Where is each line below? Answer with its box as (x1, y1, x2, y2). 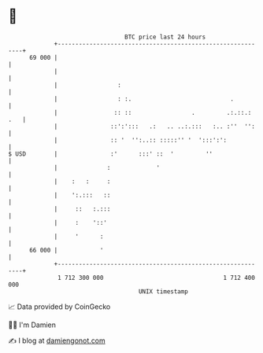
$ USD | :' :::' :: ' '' (8, 149, 213, 158)
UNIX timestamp (138, 287, 189, 296)
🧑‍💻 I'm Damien (8, 320, 57, 329)
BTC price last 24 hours (124, 33, 206, 41)
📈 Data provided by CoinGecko (8, 302, 111, 311)
